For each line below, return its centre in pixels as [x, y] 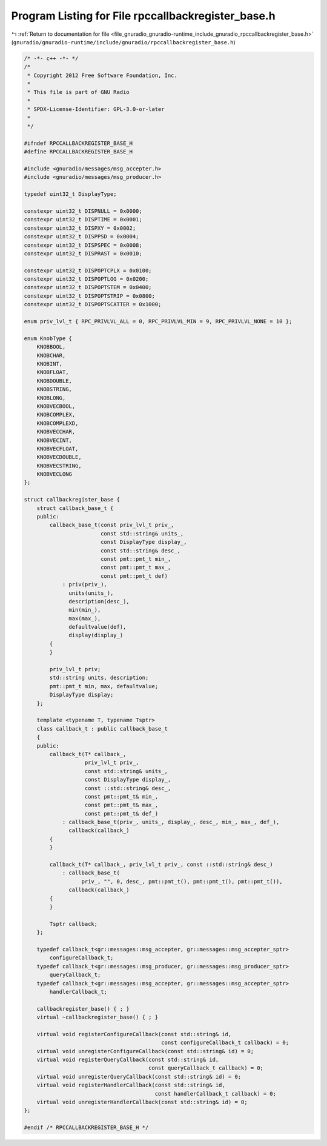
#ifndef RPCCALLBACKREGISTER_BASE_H [78, 143]
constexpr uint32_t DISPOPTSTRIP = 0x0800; [90, 296]
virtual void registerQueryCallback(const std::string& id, [128, 1060]
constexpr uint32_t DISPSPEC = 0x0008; [83, 245]
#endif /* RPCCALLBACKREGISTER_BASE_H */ [86, 1128]
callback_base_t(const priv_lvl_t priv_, [112, 525]
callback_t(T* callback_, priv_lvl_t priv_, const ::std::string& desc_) [161, 865]
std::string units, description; [99, 678]
